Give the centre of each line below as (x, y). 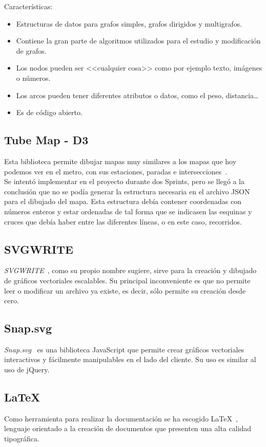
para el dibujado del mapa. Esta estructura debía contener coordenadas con (123, 201)
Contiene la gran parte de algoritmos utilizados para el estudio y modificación (138, 41)
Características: (28, 6)
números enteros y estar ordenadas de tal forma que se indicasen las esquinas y (128, 211)
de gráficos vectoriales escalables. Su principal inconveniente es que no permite (127, 280)
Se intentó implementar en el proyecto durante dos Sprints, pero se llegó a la (125, 181)
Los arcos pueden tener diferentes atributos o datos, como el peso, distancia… (137, 95)
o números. (33, 77)
